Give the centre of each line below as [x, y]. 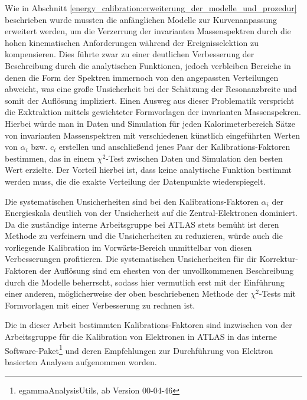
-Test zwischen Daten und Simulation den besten [194, 158]
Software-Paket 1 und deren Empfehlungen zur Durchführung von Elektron [139, 349]
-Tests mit [277, 294]
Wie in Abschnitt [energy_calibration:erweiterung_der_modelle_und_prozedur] [151, 8]
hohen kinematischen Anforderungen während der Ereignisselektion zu [132, 42]
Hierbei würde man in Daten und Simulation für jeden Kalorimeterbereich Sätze [150, 123]
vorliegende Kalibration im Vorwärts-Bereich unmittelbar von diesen [128, 247]
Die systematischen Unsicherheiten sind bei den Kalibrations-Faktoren [132, 201]
